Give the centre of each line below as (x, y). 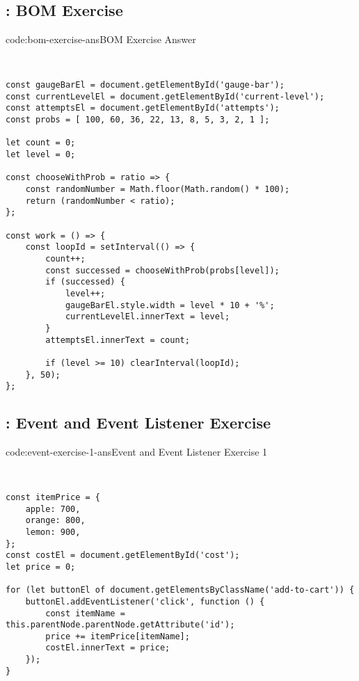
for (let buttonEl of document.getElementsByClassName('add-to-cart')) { (180, 590)
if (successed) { (85, 282)
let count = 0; (41, 143)
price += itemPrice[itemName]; (118, 636)
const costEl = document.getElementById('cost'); (123, 555)
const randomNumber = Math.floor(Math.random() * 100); (158, 190)
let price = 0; (41, 567)
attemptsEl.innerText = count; (118, 340)
